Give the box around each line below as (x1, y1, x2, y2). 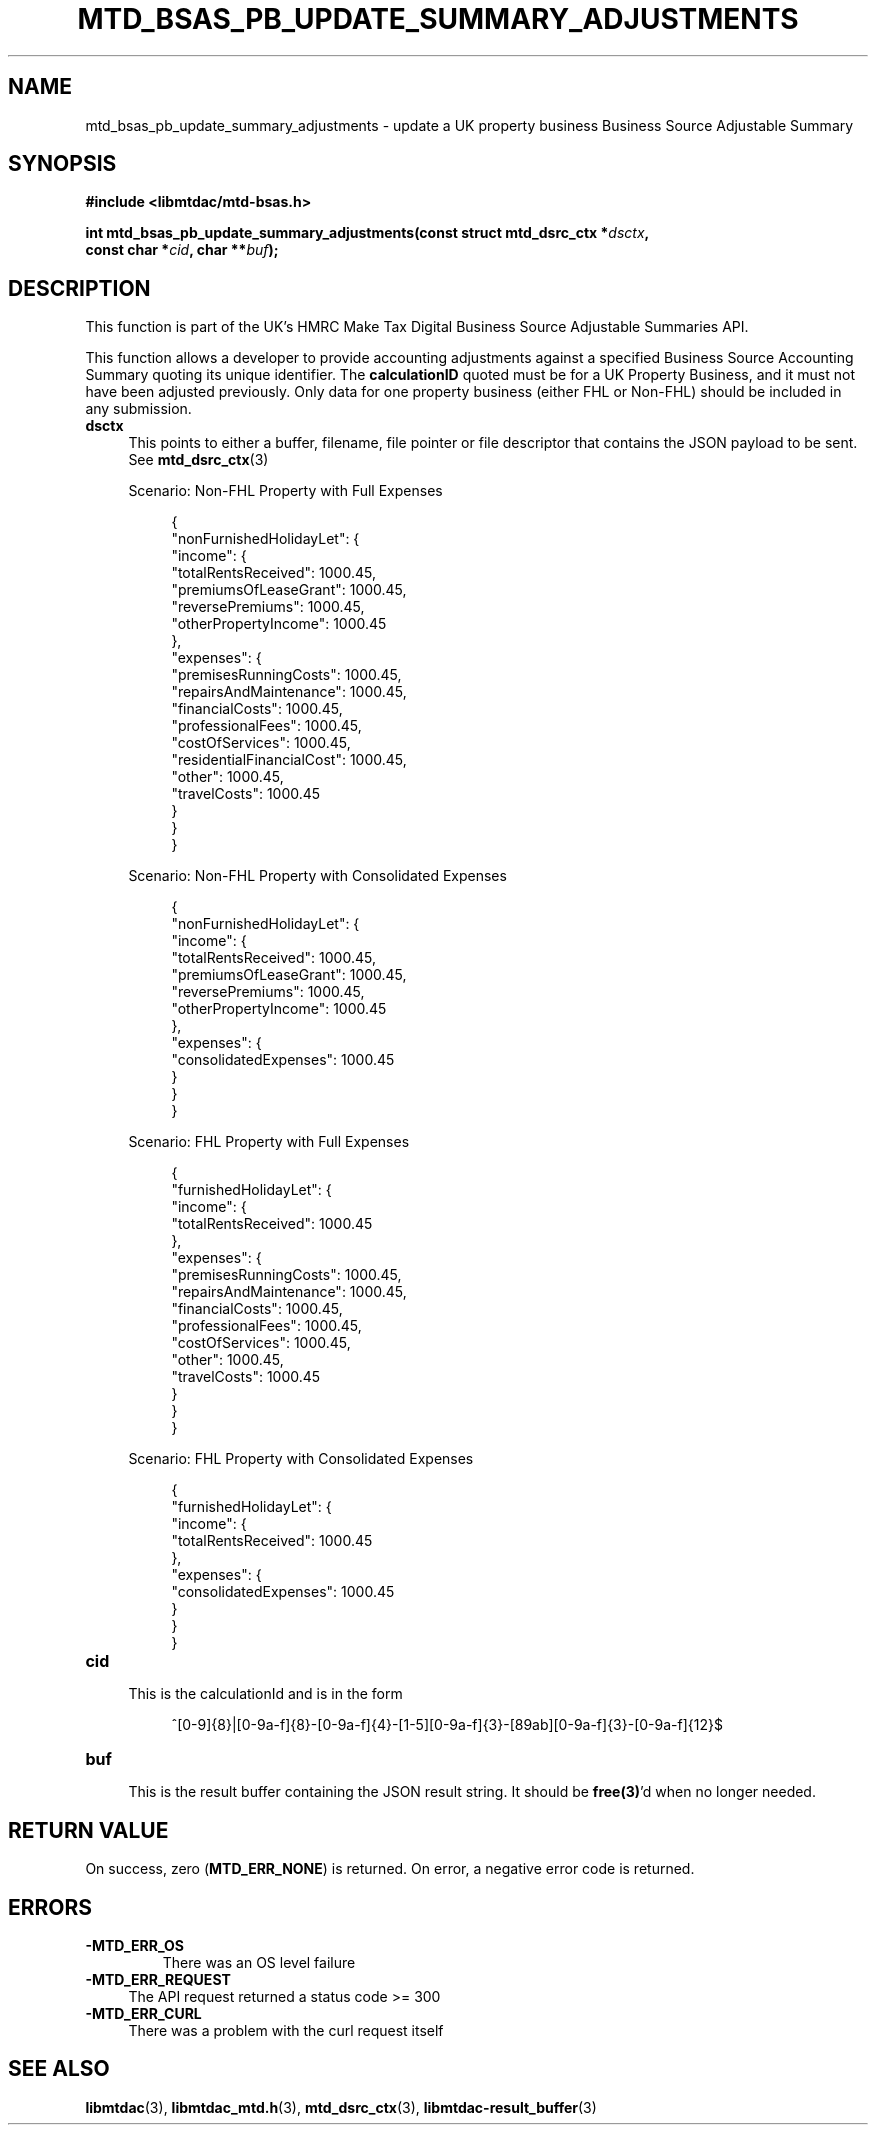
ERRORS (8, 1894, 93, 1920)
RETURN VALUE (8, 1817, 169, 1843)
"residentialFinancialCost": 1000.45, (171, 751, 407, 769)
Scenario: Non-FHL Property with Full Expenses (128, 482, 443, 500)
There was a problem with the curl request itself (128, 2021, 444, 2039)
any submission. (85, 400, 192, 418)
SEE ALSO (8, 2056, 110, 2082)
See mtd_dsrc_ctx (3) (128, 451, 269, 469)
